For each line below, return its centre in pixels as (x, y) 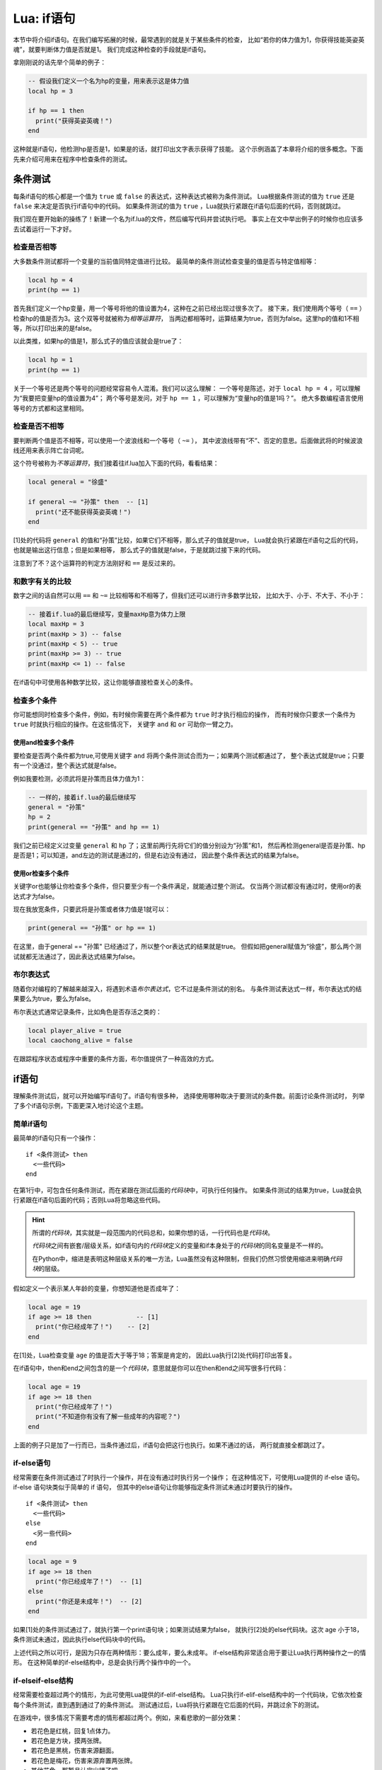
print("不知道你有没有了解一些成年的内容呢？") (108, 1417)
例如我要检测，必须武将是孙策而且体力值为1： (80, 778)
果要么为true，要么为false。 (54, 999)
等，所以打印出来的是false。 (54, 328)
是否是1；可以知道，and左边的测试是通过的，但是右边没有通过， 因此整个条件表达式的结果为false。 (158, 855)
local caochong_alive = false (80, 1040)
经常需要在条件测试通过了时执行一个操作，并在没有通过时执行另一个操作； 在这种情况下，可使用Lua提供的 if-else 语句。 (188, 1477)
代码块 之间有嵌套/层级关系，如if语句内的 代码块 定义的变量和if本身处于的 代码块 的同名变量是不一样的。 (180, 1245)
